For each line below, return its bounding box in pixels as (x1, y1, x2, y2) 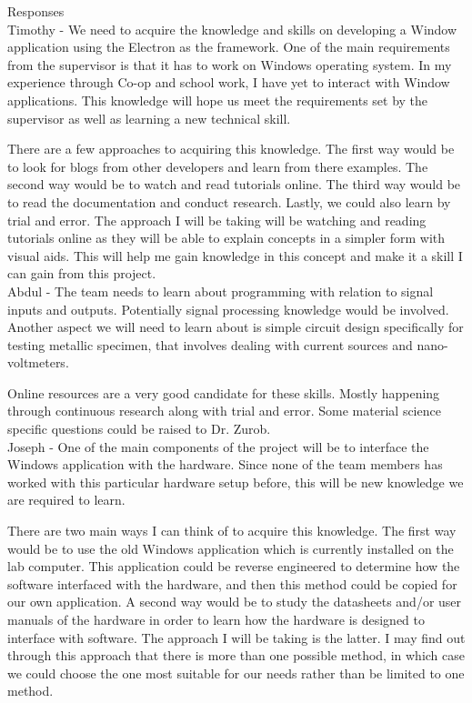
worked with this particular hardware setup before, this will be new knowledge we (7, 472, 464, 491)
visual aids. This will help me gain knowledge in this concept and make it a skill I (7, 246, 463, 265)
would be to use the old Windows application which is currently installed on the (7, 538, 454, 557)
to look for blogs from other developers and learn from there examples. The (7, 156, 428, 176)
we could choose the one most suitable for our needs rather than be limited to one (7, 663, 465, 682)
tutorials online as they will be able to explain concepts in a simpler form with (7, 228, 446, 247)
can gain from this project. (7, 264, 156, 283)
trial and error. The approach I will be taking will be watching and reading (7, 210, 427, 229)
